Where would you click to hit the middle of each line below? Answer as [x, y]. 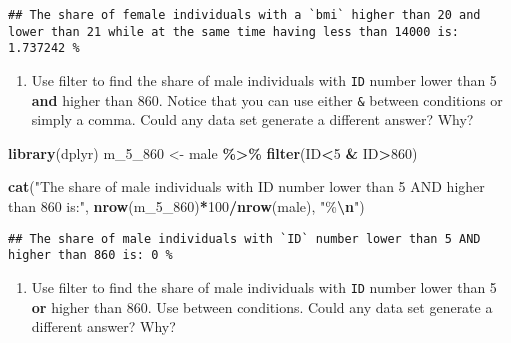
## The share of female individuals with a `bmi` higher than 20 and [244, 15]
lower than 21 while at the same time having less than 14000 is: [234, 31]
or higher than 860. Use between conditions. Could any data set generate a [262, 306]
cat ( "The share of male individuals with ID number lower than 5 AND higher [246, 186]
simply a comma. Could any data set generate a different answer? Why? [252, 119]
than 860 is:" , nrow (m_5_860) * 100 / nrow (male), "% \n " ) [186, 206]
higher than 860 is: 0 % [90, 255]
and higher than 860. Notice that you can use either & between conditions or [267, 99]
